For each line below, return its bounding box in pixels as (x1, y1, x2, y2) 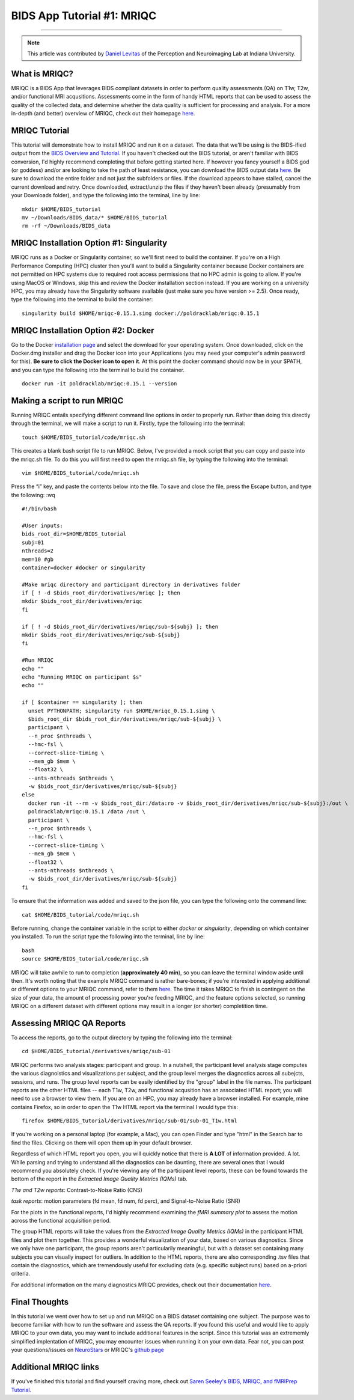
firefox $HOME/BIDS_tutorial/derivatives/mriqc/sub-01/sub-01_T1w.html (22, 1117, 237, 1124)
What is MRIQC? (11, 69, 73, 79)
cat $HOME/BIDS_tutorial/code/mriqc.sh (22, 911, 139, 918)
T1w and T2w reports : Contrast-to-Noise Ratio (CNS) (11, 1186, 142, 1193)
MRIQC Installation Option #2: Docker (11, 325, 154, 335)
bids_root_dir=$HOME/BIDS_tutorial (22, 531, 127, 537)
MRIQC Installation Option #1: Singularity (11, 238, 168, 248)
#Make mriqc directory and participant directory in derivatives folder (22, 581, 240, 588)
